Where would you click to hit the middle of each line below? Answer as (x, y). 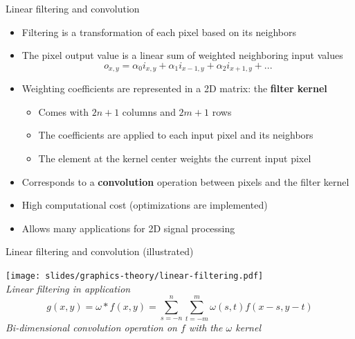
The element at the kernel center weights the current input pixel (175, 158)
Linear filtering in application (68, 288)
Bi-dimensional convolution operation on (91, 328)
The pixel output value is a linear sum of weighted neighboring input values (182, 55)
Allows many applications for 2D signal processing (128, 228)
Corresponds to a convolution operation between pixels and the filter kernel (185, 181)
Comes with (63, 111)
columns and (149, 111)
